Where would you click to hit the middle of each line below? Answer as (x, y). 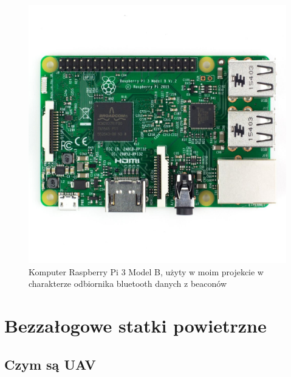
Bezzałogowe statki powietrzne (135, 325)
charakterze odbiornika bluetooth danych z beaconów (128, 284)
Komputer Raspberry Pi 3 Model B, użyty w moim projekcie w (146, 271)
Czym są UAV (50, 364)
